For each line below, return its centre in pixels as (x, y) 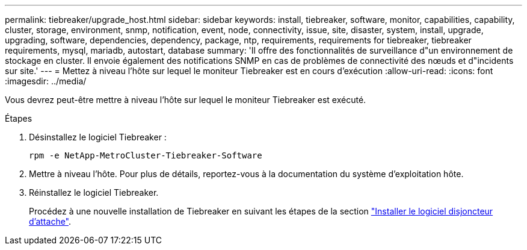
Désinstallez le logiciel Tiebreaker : (98, 137)
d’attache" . (50, 221)
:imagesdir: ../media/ (46, 81)
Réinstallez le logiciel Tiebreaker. (94, 192)
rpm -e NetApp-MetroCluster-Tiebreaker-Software (146, 155)
